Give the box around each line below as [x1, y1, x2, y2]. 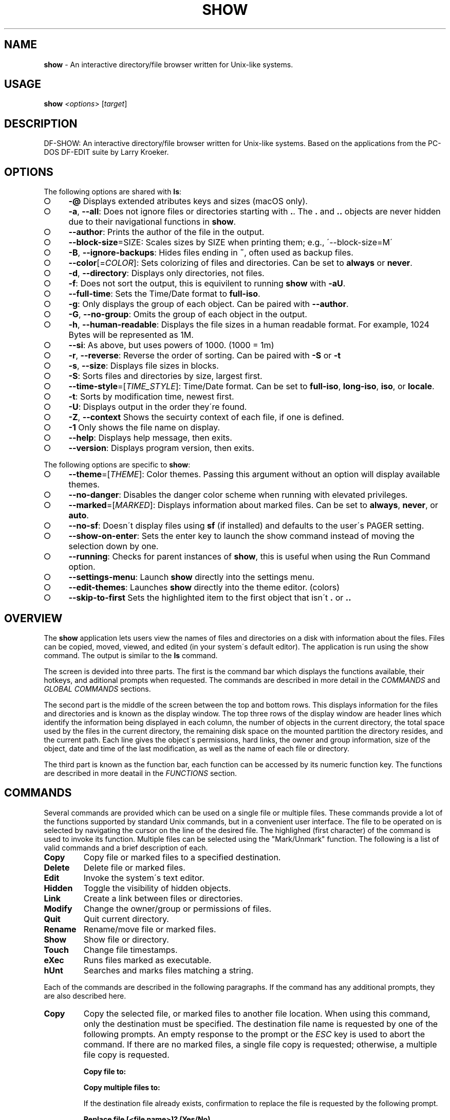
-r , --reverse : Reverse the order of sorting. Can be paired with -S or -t [68, 350, 341, 361]
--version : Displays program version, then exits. [68, 443, 254, 454]
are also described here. [44, 991, 126, 1000]
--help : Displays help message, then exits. [68, 432, 232, 443]
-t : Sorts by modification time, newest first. [68, 391, 234, 402]
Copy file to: [83, 1067, 126, 1076]
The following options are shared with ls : [44, 187, 182, 196]
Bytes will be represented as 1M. [68, 330, 194, 340]
